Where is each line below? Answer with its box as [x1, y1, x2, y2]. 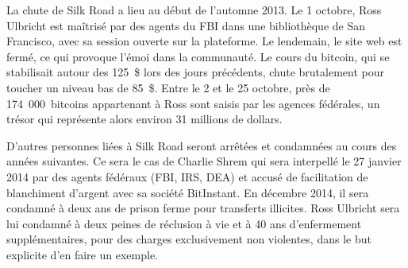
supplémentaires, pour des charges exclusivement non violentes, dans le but [6, 231, 371, 247]
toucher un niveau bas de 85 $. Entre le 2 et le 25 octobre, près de [6, 79, 330, 95]
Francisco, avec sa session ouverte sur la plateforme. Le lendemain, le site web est [6, 33, 402, 49]
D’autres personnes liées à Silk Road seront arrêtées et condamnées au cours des [6, 137, 397, 153]
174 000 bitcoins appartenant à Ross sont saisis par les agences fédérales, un [6, 95, 380, 111]
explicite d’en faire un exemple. [6, 246, 158, 262]
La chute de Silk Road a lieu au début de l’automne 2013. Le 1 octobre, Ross [6, 2, 382, 17]
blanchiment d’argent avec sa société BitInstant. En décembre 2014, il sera [6, 184, 369, 200]
